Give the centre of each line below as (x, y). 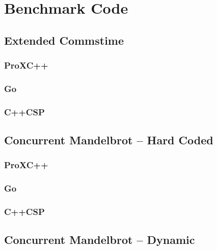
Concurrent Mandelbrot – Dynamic (100, 240)
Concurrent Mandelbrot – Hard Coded (109, 140)
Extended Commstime (64, 40)
